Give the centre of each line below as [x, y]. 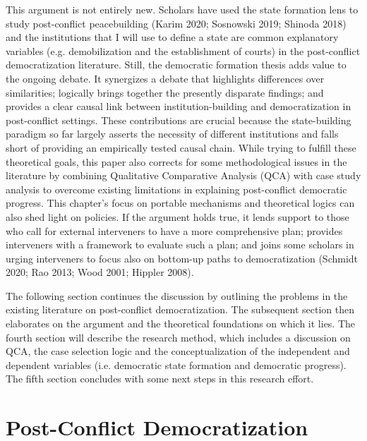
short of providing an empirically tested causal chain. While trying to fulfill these [181, 147]
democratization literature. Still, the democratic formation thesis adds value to [176, 65]
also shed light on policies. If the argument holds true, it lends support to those [178, 216]
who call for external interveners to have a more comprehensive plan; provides [174, 230]
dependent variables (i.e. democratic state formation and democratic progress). [176, 364]
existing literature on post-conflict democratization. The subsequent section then [180, 309]
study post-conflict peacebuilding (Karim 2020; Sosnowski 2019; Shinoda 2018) [176, 23]
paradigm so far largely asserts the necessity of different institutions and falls [172, 134]
